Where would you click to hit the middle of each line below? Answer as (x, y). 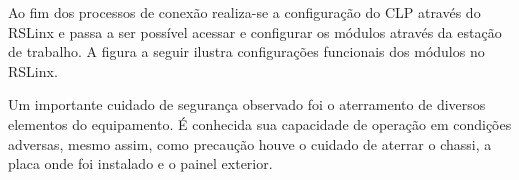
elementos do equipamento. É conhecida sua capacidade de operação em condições (260, 123)
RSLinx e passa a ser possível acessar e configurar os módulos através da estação (255, 31)
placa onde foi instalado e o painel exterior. (140, 163)
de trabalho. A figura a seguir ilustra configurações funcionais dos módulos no (246, 51)
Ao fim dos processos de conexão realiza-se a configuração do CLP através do (244, 12)
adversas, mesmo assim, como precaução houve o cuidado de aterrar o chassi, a (250, 143)
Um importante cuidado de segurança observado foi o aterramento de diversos (247, 104)
